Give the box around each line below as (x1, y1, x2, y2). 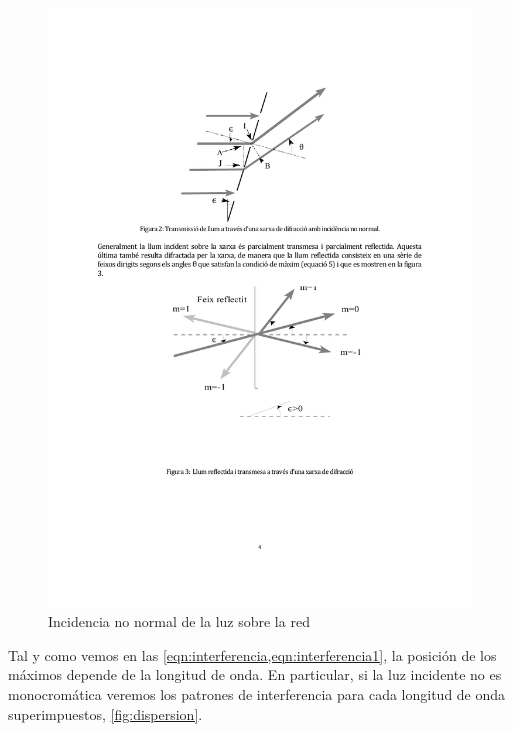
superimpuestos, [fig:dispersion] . (8, 703, 203, 724)
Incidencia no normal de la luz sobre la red (48, 611, 310, 632)
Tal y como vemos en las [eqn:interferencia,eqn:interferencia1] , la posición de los (8, 644, 497, 665)
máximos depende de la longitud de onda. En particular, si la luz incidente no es (8, 664, 502, 685)
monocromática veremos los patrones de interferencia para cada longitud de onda (8, 684, 506, 705)
